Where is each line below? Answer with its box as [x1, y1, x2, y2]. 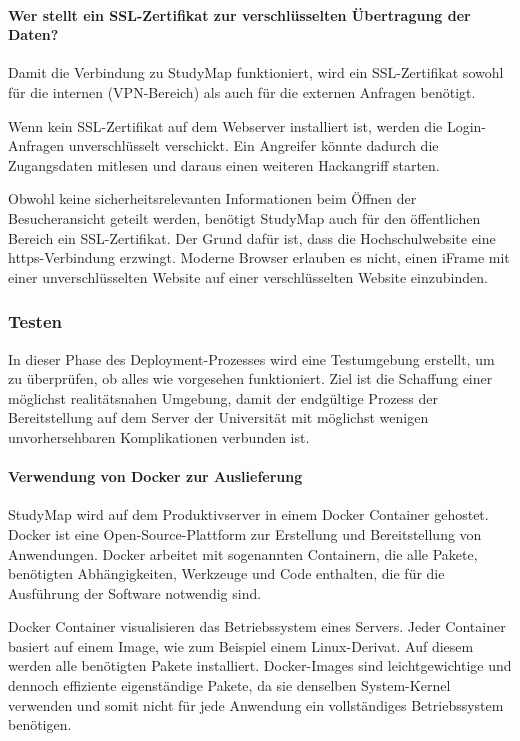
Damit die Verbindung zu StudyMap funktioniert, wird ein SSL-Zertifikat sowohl [8, 62, 504, 83]
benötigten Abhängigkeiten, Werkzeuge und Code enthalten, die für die [8, 563, 445, 584]
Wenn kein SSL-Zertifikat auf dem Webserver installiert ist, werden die [8, 115, 443, 136]
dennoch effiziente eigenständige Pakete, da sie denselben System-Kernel [8, 675, 451, 696]
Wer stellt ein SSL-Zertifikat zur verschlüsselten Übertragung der [8, 4, 471, 25]
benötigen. [8, 714, 72, 735]
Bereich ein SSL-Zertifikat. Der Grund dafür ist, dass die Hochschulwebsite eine [8, 227, 496, 248]
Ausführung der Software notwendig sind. [8, 582, 262, 603]
